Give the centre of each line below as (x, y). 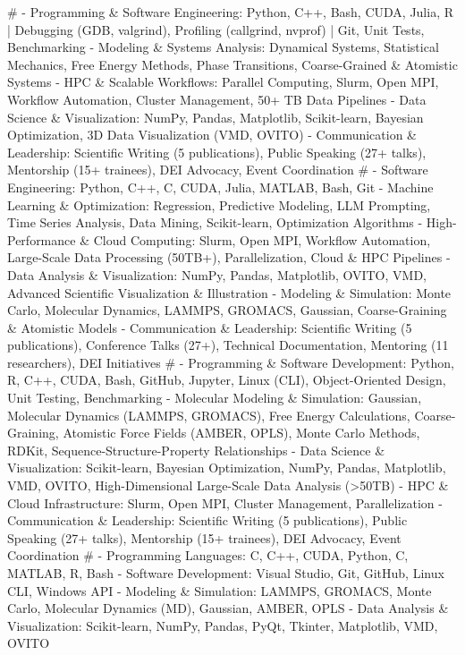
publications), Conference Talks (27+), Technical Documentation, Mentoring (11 (228, 345)
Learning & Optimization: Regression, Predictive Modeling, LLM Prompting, (219, 204)
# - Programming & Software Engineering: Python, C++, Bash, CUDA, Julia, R (231, 12)
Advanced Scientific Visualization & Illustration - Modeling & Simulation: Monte (229, 292)
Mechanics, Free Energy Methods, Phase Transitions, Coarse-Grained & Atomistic (232, 64)
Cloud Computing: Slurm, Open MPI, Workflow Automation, (262, 239)
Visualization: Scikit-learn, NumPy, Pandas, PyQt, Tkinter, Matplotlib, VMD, (223, 625)
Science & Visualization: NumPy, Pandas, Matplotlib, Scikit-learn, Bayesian (216, 117)
